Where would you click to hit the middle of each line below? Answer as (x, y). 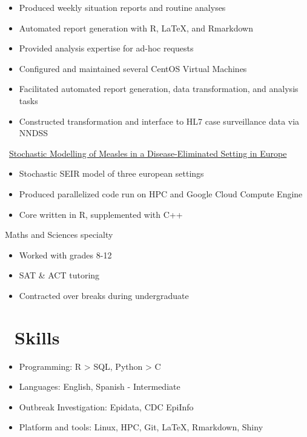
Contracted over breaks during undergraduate (104, 295)
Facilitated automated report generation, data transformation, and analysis (159, 89)
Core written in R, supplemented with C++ (101, 214)
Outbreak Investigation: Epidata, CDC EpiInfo (106, 406)
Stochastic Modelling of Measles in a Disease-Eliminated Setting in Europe (148, 153)
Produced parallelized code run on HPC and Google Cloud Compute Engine (161, 193)
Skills (37, 337)
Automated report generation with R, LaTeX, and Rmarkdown (136, 28)
